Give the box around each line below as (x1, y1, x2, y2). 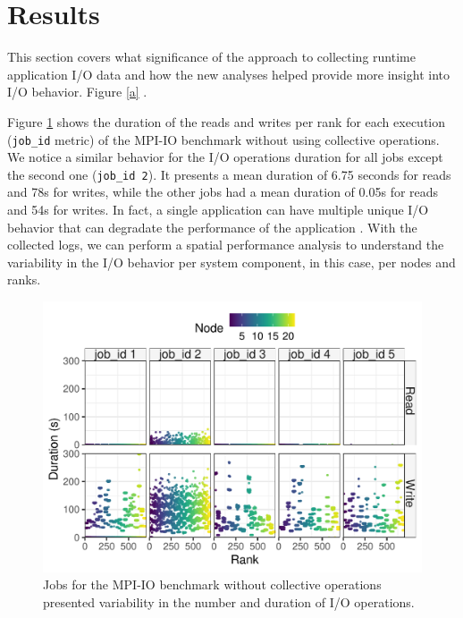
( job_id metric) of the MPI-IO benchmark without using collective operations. (7, 130, 440, 148)
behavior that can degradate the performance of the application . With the (7, 217, 417, 236)
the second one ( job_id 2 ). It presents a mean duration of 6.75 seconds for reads (7, 165, 451, 183)
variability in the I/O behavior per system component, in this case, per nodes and (7, 252, 456, 271)
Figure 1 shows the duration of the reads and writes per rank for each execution (7, 112, 446, 131)
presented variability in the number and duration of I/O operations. (43, 592, 415, 611)
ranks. (7, 270, 41, 289)
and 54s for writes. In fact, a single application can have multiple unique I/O (7, 200, 429, 218)
